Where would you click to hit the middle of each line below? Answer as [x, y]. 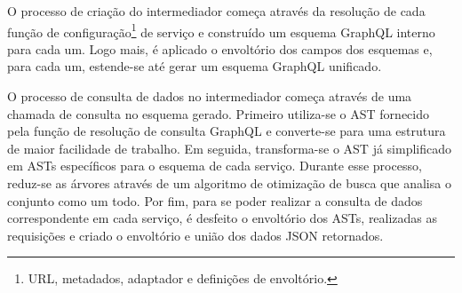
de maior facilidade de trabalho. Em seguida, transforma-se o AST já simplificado [230, 148]
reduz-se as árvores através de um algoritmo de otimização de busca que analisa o [229, 183]
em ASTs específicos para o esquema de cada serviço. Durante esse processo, [215, 166]
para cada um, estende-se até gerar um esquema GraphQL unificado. [195, 66]
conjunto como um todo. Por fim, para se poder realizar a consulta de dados [215, 200]
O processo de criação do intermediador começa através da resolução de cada [216, 11]
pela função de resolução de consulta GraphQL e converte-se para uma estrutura [227, 131]
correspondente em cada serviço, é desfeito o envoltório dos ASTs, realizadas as [223, 218]
